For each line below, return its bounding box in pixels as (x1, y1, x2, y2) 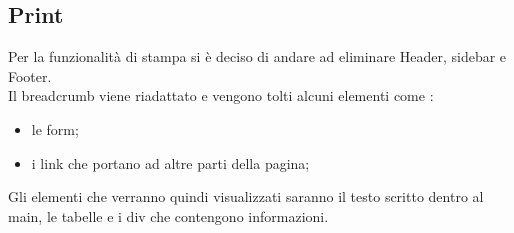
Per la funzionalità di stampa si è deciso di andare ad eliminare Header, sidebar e (8, 46, 507, 67)
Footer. (8, 65, 52, 86)
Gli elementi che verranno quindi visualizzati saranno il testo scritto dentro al (8, 186, 484, 207)
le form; (31, 118, 79, 139)
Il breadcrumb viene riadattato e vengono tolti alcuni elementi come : (8, 85, 434, 106)
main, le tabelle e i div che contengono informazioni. (8, 205, 329, 226)
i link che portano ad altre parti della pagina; (31, 152, 310, 173)
